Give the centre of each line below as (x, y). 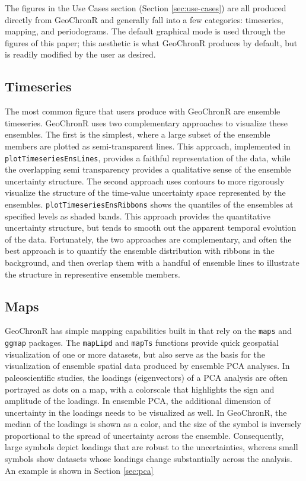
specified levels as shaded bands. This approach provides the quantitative (138, 216)
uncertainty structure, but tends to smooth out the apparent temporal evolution (151, 227)
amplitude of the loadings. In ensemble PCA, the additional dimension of (138, 401)
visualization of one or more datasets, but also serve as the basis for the (135, 354)
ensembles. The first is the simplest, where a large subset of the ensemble (138, 134)
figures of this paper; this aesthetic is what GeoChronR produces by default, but (151, 42)
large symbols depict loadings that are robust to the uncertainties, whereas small (152, 447)
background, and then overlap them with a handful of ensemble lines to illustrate (152, 262)
